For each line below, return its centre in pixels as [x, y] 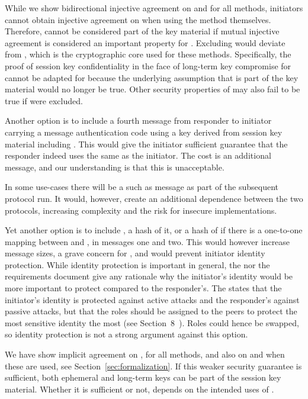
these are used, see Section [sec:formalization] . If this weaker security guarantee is [153, 366]
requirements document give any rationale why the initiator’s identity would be [149, 276]
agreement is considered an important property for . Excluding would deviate [145, 42]
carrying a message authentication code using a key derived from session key [144, 132]
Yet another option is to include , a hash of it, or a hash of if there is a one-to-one [154, 230]
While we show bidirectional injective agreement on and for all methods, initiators [154, 8]
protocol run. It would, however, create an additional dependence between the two [154, 198]
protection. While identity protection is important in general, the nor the [137, 264]
